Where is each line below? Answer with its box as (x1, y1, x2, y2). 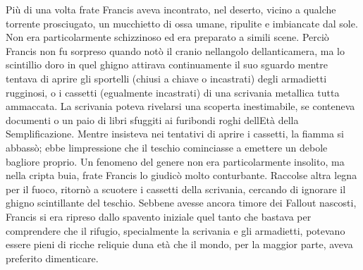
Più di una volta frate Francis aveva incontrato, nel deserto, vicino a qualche (6, 2, 336, 16)
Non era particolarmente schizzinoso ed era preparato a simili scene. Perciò (6, 30, 329, 44)
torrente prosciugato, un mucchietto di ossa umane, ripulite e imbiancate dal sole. (6, 16, 358, 30)
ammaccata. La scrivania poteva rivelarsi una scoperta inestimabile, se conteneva (6, 99, 355, 113)
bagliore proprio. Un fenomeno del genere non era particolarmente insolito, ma (6, 154, 345, 168)
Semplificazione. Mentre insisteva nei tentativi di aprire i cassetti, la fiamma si (6, 126, 344, 141)
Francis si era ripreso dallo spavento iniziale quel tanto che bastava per (6, 209, 312, 223)
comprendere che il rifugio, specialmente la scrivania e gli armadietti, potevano (6, 223, 345, 238)
